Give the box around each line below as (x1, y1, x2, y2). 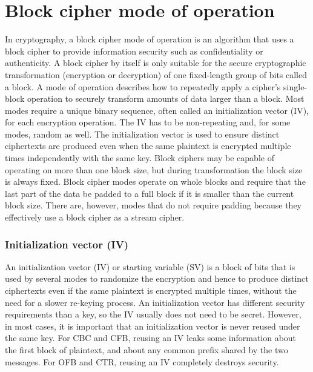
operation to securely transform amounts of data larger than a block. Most (27, 92, 305, 105)
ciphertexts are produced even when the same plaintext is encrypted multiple (5, 139, 291, 152)
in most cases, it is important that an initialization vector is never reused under (5, 319, 300, 332)
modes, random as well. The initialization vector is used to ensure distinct (5, 127, 280, 140)
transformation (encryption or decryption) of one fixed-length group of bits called (5, 68, 308, 81)
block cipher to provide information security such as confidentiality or (5, 44, 263, 57)
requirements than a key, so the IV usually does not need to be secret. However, (5, 308, 301, 321)
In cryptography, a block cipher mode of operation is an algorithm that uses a (5, 33, 294, 45)
